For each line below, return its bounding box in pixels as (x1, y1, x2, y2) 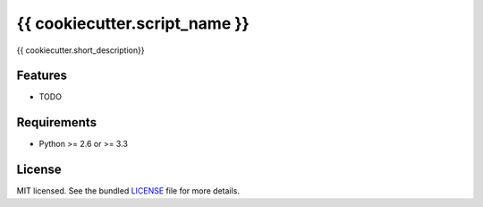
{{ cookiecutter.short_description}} (16, 45, 145, 56)
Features (16, 68, 67, 83)
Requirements (16, 115, 97, 130)
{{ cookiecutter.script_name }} (16, 13, 250, 33)
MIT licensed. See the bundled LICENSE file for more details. (16, 185, 241, 196)
